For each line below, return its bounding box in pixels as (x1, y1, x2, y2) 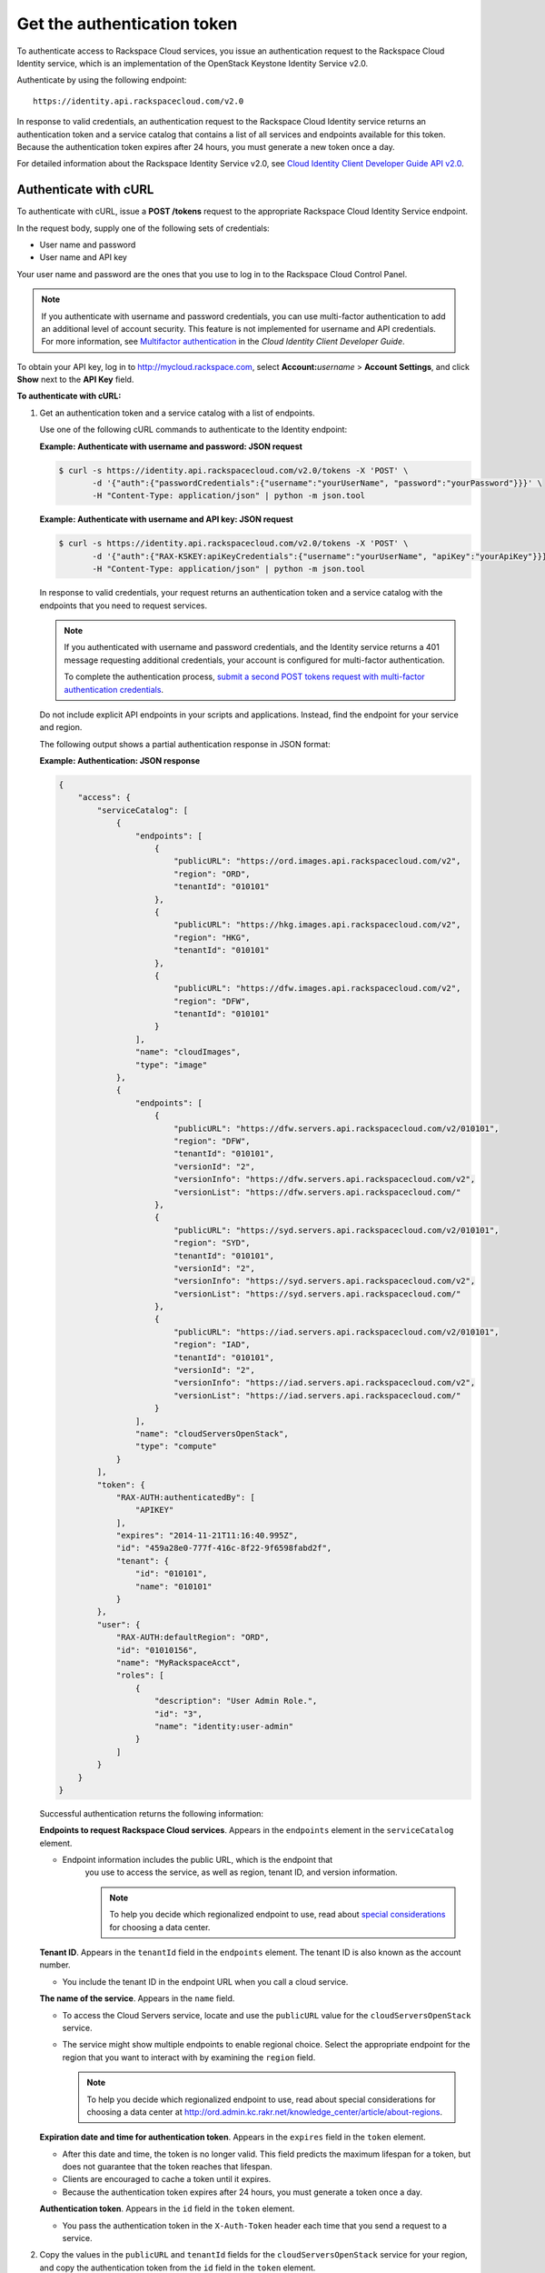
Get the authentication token (16, 14, 238, 34)
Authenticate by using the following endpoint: (16, 75, 187, 85)
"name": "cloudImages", (134, 1046, 241, 1057)
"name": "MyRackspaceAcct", (115, 1657, 241, 1667)
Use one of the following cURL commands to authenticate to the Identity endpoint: (39, 424, 348, 436)
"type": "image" (134, 1059, 208, 1070)
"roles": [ (115, 1670, 165, 1681)
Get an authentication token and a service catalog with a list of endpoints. (39, 407, 315, 418)
